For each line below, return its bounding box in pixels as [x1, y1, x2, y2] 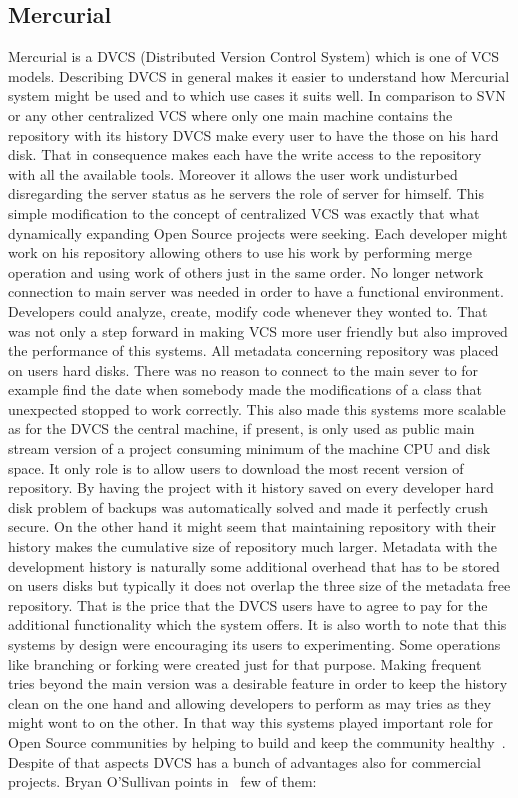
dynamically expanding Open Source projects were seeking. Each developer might [8, 222, 508, 243]
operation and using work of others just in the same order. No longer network [8, 261, 484, 282]
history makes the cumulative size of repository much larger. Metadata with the [8, 536, 497, 557]
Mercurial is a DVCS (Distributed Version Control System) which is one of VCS [8, 46, 499, 67]
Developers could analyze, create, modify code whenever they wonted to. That [8, 300, 488, 321]
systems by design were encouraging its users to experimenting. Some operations [8, 634, 501, 655]
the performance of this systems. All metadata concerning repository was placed [8, 340, 499, 361]
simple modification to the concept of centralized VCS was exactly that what [8, 202, 480, 223]
